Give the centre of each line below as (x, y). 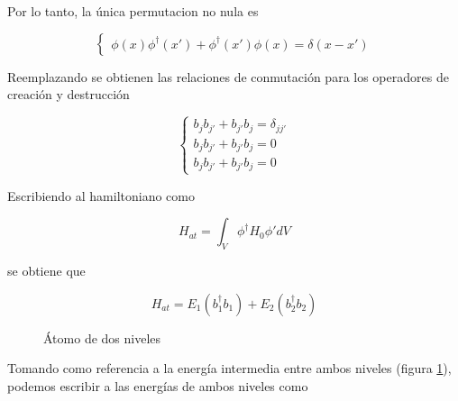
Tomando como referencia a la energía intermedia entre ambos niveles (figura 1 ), (229, 368)
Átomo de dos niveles (102, 337)
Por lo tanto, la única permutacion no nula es (133, 11)
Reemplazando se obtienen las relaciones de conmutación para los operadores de (228, 76)
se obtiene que (46, 271)
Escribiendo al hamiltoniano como (101, 195)
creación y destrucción (69, 94)
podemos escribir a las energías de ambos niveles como (158, 385)
